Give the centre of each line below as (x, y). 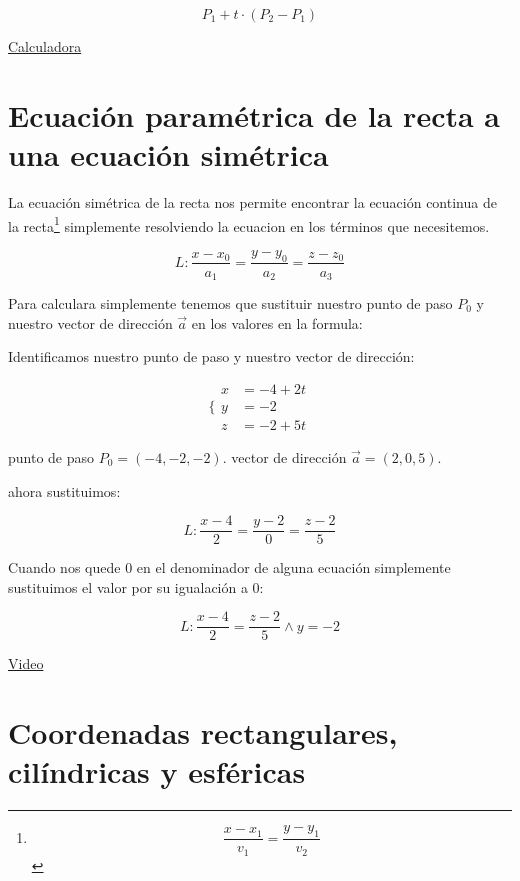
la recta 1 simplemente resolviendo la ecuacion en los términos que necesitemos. (249, 224)
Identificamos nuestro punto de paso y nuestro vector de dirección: (211, 356)
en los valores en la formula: (277, 322)
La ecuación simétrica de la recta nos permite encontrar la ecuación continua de (252, 201)
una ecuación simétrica (168, 153)
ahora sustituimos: (64, 490)
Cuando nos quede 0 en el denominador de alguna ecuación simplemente (229, 567)
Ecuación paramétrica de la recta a (254, 114)
